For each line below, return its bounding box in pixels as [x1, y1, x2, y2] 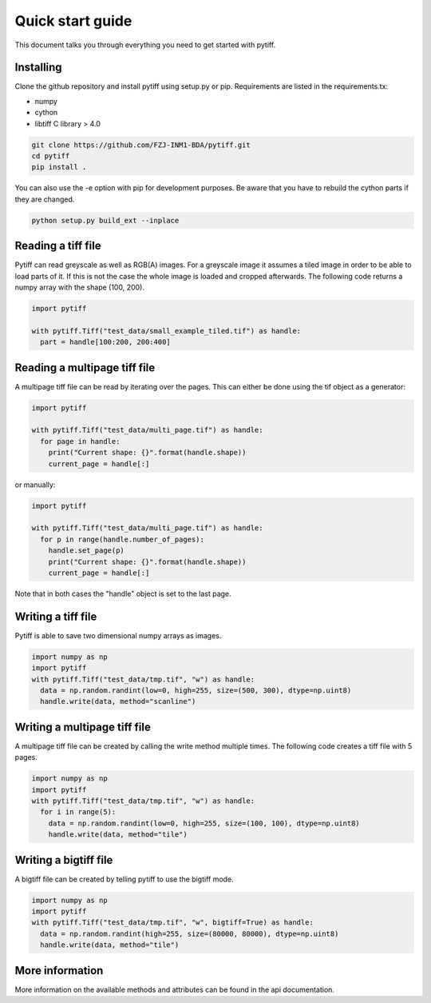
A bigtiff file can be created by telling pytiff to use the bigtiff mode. [14, 874, 235, 884]
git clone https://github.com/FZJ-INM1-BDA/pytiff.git [31, 140, 251, 150]
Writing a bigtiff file [14, 853, 113, 867]
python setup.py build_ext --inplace [31, 216, 180, 225]
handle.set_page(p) [48, 546, 125, 555]
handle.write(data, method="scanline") [40, 697, 196, 706]
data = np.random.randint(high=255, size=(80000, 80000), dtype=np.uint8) [40, 929, 339, 938]
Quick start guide [14, 12, 132, 30]
